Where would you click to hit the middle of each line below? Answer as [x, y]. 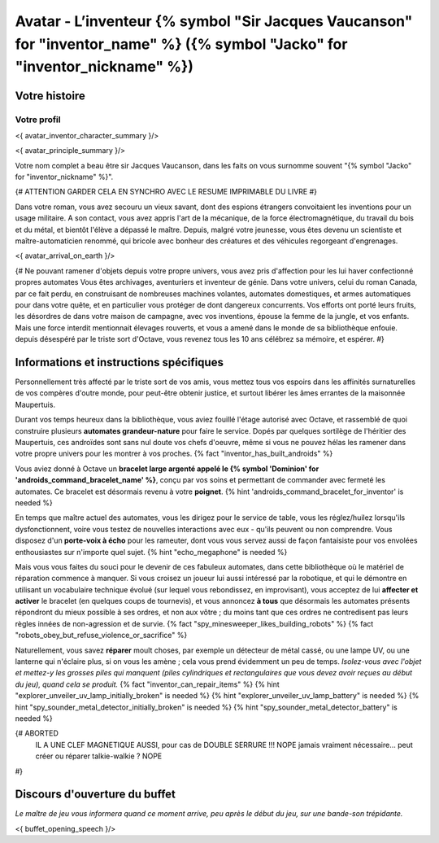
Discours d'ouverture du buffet [96, 795]
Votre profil [38, 120]
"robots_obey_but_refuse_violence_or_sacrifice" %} [101, 636]
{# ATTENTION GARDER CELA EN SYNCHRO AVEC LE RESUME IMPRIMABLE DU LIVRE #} [166, 192]
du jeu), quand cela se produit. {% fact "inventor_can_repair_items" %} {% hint [147, 684]
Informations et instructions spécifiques [119, 362]
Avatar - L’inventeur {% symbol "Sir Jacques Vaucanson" [214, 21]
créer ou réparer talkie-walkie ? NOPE [99, 756]
